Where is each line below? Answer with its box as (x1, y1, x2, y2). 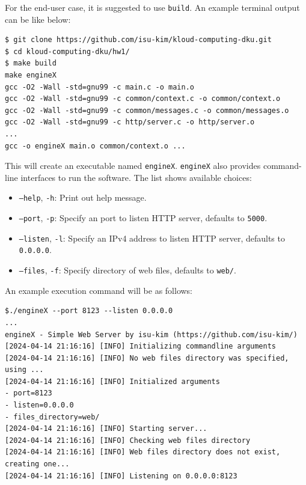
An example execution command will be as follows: (5, 284, 193, 296)
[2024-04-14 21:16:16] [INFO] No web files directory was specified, (5, 353, 289, 362)
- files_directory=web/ (5, 412, 100, 421)
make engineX (5, 71, 57, 80)
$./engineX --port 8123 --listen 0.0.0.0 (5, 307, 173, 316)
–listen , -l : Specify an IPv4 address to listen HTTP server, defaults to (19, 231, 285, 244)
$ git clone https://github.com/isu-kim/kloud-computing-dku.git (5, 35, 272, 44)
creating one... (5, 460, 70, 469)
